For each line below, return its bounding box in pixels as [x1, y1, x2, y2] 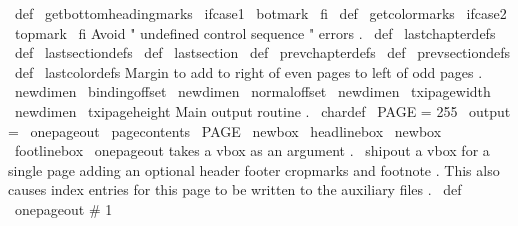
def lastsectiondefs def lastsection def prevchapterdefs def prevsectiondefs [14, 42, 511, 63]
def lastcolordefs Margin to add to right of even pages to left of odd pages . [14, 61, 483, 82]
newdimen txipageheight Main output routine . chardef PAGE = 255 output [14, 100, 511, 121]
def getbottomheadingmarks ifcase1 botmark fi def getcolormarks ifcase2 [14, 3, 507, 23]
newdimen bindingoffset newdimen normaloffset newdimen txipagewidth [14, 81, 491, 102]
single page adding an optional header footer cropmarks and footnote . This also [8, 159, 500, 180]
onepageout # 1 [14, 198, 113, 219]
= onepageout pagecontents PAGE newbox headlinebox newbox [8, 120, 442, 141]
